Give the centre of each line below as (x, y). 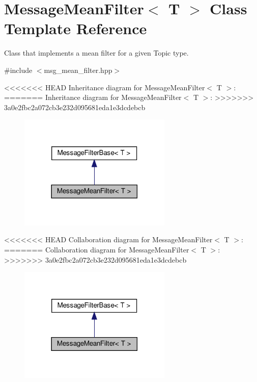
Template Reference (76, 28)
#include (18, 70)
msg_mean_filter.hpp (78, 70)
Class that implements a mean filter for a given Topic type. (96, 53)
